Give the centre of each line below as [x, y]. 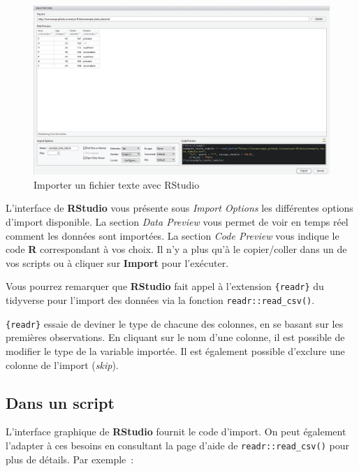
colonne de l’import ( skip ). [62, 364]
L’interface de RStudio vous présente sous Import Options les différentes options [179, 208]
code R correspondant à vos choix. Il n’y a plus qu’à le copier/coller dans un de [176, 249]
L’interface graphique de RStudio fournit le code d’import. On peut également [176, 432]
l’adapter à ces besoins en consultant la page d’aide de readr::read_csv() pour [177, 445]
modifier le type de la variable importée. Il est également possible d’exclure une [175, 350]
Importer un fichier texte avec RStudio [117, 184]
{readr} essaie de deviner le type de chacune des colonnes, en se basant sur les [175, 323]
